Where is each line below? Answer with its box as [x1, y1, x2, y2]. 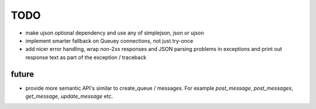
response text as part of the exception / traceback [25, 53, 146, 61]
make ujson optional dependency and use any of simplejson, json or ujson [25, 29, 204, 36]
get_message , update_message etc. [25, 93, 114, 100]
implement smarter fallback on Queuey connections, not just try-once [25, 37, 193, 44]
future [11, 69, 35, 79]
